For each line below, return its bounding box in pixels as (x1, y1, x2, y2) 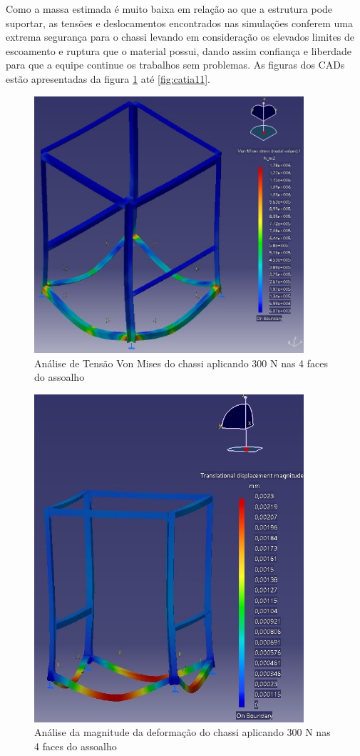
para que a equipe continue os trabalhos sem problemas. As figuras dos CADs (6, 57, 345, 72)
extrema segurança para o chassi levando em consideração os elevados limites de (6, 29, 355, 44)
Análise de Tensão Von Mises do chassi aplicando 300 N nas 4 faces (34, 355, 329, 370)
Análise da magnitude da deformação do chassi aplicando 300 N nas (34, 725, 331, 740)
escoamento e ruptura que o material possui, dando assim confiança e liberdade (6, 43, 352, 58)
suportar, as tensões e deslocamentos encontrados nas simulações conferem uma (6, 15, 353, 30)
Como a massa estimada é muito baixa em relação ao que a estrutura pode (6, 1, 333, 16)
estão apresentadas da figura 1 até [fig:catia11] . (6, 71, 210, 86)
